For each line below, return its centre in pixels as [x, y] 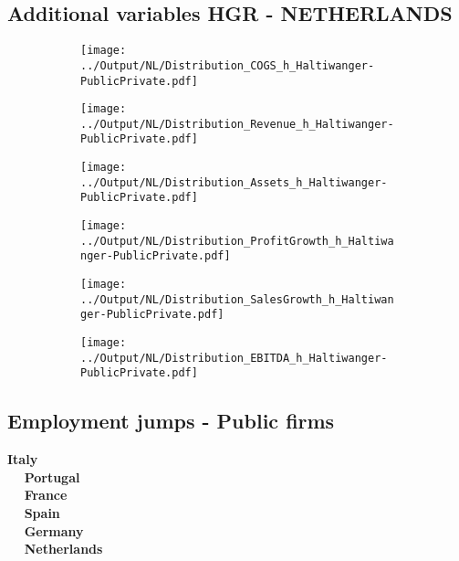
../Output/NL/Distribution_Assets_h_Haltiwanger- [234, 182]
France [46, 495]
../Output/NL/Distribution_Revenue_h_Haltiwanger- [237, 124]
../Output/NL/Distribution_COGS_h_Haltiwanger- [228, 65]
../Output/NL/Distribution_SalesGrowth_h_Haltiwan [237, 299]
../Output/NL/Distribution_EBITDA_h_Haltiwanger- [234, 358]
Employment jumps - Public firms [171, 421]
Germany [54, 530]
